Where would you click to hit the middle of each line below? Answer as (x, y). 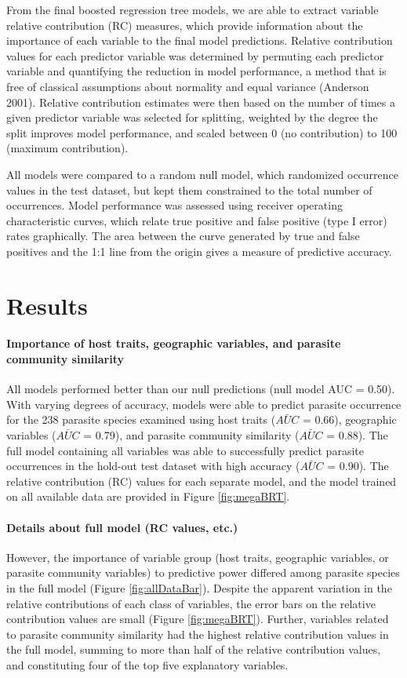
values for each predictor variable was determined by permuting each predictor (195, 55)
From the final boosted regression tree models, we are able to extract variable (193, 9)
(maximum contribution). (67, 148)
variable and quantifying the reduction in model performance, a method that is (196, 71)
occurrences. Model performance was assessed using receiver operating (174, 205)
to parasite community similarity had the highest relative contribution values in (198, 634)
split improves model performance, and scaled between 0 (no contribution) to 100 (202, 132)
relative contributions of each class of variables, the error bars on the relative (191, 603)
